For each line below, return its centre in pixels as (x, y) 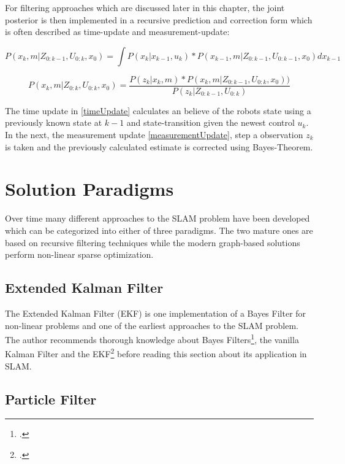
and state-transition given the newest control (210, 122)
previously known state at (54, 122)
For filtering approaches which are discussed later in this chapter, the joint (145, 7)
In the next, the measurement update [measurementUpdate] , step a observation (154, 135)
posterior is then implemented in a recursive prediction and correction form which (159, 19)
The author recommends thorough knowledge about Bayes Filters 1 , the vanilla (152, 338)
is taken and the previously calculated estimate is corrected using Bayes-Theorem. (159, 146)
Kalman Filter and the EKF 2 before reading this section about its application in (156, 353)
